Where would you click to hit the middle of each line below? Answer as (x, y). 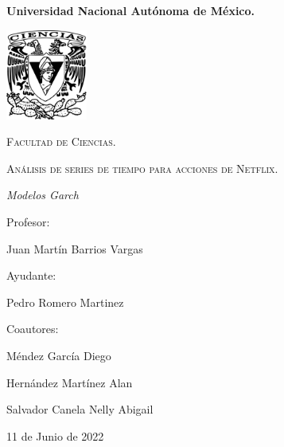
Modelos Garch (43, 195)
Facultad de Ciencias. (61, 141)
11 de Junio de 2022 (55, 435)
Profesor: (28, 221)
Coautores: (33, 329)
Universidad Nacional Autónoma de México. (131, 10)
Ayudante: (31, 275)
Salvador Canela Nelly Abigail (80, 409)
